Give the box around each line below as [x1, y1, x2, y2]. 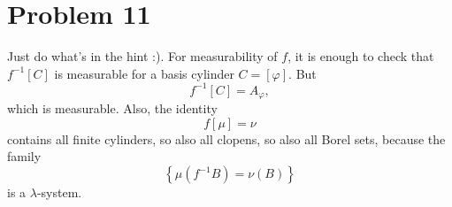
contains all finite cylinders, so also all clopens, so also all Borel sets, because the [7, 129, 446, 148]
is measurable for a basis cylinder [54, 64, 234, 82]
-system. [36, 183, 82, 202]
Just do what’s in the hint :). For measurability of [7, 47, 278, 65]
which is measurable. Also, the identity [7, 99, 218, 118]
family [7, 147, 42, 165]
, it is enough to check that [287, 47, 434, 65]
